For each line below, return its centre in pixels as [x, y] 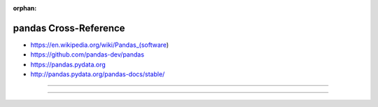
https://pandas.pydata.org [68, 64]
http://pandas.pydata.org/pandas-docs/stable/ [98, 74]
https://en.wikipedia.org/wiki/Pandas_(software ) [100, 45]
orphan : [25, 8]
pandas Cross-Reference [69, 28]
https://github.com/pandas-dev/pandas [87, 55]
